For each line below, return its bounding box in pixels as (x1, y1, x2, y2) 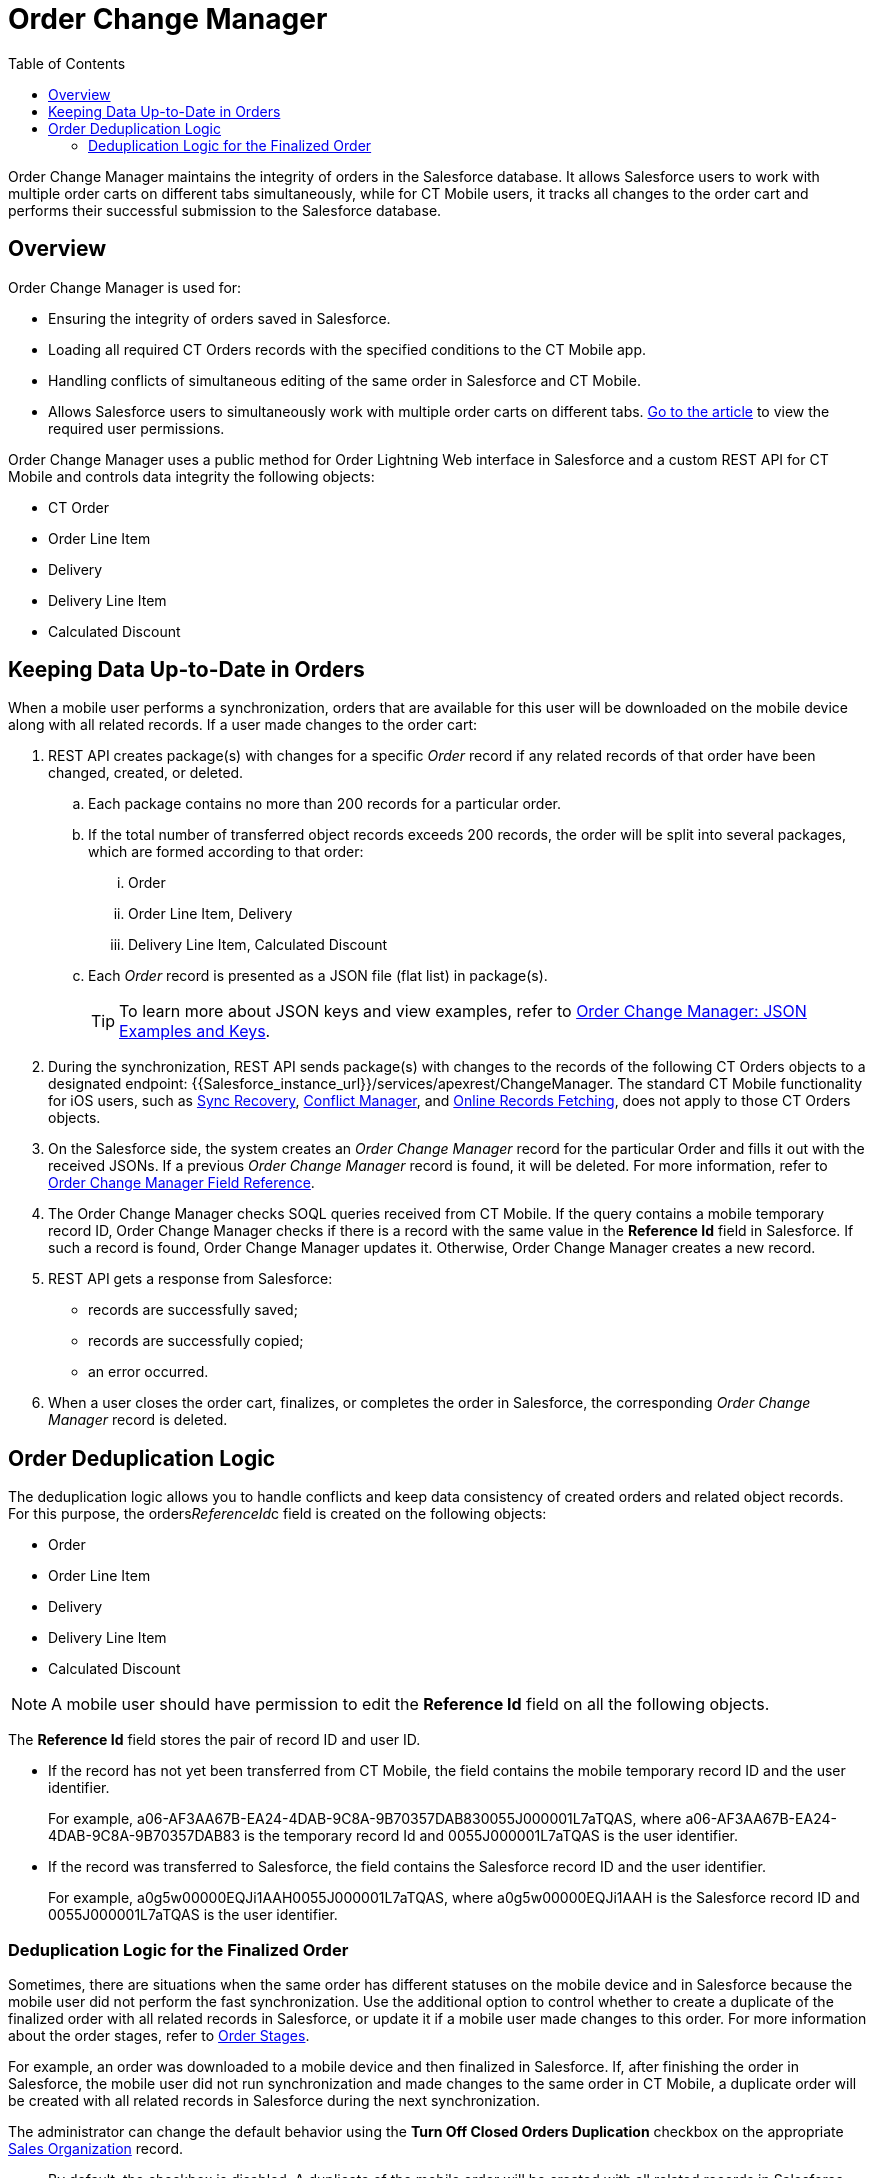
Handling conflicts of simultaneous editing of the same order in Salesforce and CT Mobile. (48, 371, 641, 389)
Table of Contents (8, 54, 126, 72)
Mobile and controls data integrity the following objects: (8, 467, 375, 485)
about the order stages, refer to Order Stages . (8, 2027, 310, 2045)
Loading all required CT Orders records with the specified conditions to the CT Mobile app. (48, 340, 647, 358)
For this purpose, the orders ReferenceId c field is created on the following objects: (8, 1505, 547, 1523)
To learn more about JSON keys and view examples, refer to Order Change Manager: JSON (119, 1001, 807, 1022)
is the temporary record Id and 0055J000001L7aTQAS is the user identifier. (244, 1827, 738, 1845)
